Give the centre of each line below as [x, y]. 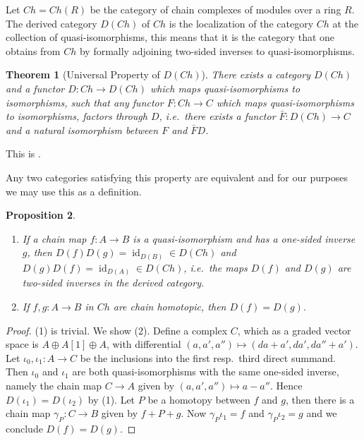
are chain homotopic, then [170, 306]
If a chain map [54, 238]
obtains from [33, 50]
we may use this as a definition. [74, 191]
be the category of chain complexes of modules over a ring [216, 9]
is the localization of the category [241, 23]
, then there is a [320, 399]
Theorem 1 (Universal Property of [83, 74]
